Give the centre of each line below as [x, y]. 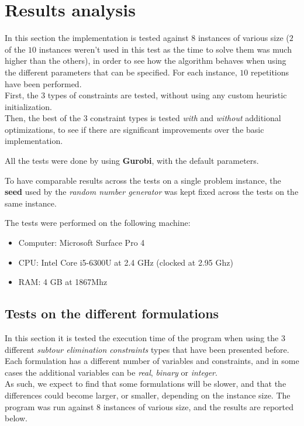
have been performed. [43, 83]
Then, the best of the [43, 118]
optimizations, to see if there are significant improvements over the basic [134, 129]
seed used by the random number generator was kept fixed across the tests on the [152, 192]
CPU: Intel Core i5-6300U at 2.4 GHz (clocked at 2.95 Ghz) [126, 262]
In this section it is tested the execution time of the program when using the [142, 338]
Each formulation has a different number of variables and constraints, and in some [152, 361]
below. [16, 418]
